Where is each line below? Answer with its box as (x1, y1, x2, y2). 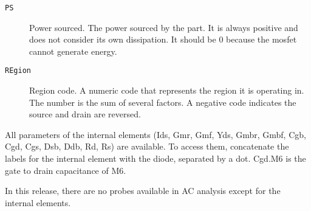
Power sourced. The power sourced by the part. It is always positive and (29, 21, 298, 33)
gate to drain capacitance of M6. (5, 164, 126, 176)
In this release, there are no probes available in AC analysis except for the (5, 184, 281, 197)
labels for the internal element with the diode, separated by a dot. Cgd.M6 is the (5, 152, 306, 165)
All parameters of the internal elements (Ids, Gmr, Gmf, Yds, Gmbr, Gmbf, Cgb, (5, 128, 306, 140)
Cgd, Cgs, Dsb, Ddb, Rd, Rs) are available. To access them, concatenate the (5, 140, 289, 153)
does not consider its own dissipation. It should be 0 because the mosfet (29, 33, 297, 46)
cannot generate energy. (29, 44, 117, 57)
